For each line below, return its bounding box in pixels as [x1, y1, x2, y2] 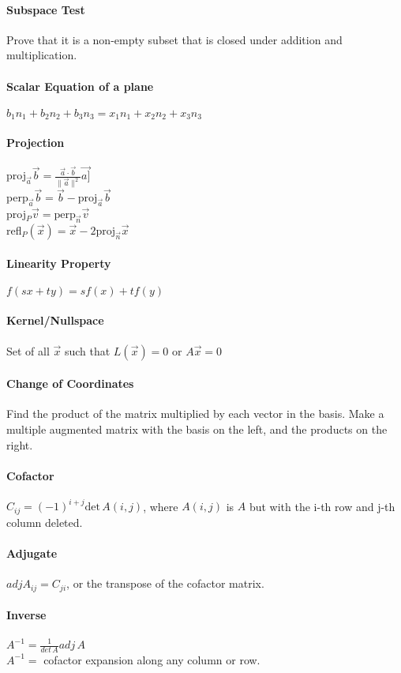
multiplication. [6, 47, 77, 63]
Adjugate [6, 545, 58, 562]
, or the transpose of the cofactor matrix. [66, 575, 264, 592]
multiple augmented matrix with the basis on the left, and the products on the [6, 420, 388, 437]
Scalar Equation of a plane [6, 77, 154, 94]
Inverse [6, 607, 47, 623]
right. [6, 436, 33, 453]
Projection [6, 133, 65, 150]
